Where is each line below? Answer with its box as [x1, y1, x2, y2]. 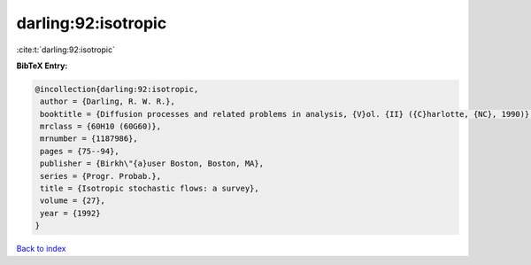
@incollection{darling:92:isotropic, [35, 84, 199, 94]
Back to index [16, 244, 66, 254]
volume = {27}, [40, 196, 106, 206]
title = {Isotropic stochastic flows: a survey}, [40, 183, 260, 194]
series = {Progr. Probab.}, [40, 171, 162, 181]
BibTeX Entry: [16, 60, 68, 71]
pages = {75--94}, [40, 146, 119, 156]
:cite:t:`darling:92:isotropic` [16, 44, 115, 55]
